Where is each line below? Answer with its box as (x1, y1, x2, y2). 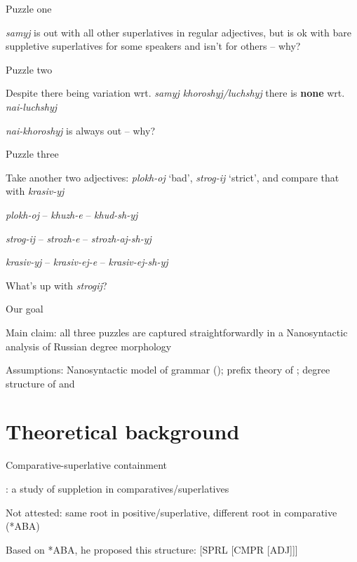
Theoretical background (6, 417, 240, 446)
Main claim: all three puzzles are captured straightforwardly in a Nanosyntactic (6, 324, 348, 339)
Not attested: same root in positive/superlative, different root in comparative (6, 505, 337, 519)
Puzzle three (6, 146, 59, 161)
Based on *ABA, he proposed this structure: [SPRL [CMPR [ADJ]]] (6, 542, 298, 556)
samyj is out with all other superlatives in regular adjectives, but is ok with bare (6, 25, 351, 39)
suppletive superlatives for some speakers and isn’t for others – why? (6, 39, 301, 53)
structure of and (6, 376, 75, 390)
